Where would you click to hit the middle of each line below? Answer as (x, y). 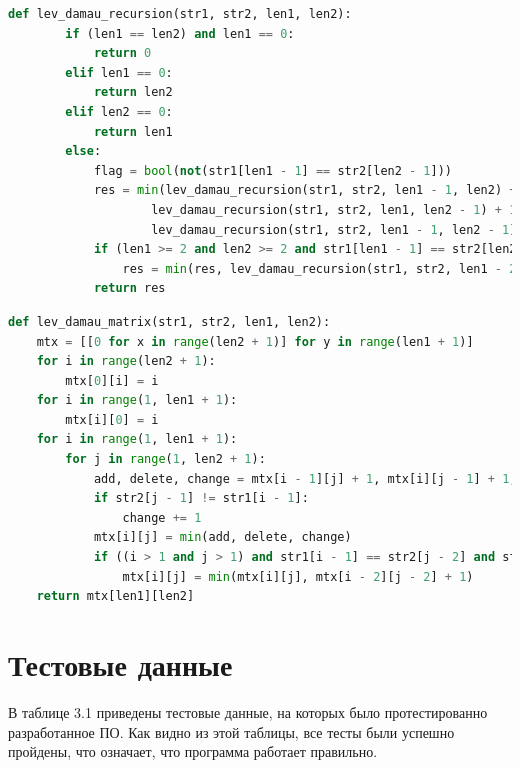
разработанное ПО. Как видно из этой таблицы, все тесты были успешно (231, 731)
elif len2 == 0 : (119, 111)
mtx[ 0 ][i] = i (112, 380)
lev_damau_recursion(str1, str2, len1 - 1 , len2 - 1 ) (334, 229)
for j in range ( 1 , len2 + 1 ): (165, 459)
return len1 (133, 131)
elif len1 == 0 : (119, 72)
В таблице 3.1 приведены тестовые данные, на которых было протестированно (248, 711)
